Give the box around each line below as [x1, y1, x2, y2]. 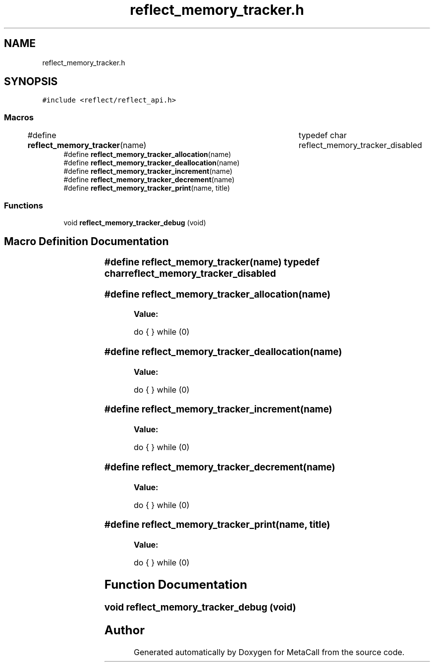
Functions [4, 200, 43, 210]
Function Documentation [104, 577, 247, 592]
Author [104, 622, 145, 637]
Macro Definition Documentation [4, 235, 169, 248]
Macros [4, 112, 34, 122]
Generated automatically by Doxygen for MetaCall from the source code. [134, 647, 405, 657]
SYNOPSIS [4, 75, 58, 88]
